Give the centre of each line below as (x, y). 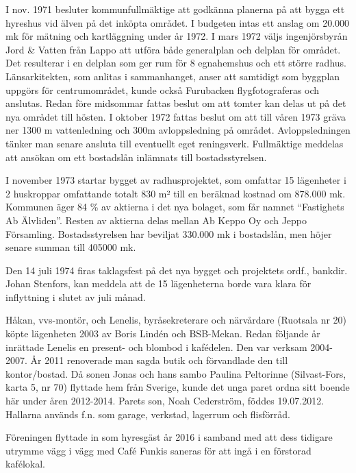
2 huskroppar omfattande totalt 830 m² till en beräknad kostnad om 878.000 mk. (176, 193)
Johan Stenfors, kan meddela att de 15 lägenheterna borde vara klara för (158, 283)
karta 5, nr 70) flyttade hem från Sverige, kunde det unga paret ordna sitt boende (178, 387)
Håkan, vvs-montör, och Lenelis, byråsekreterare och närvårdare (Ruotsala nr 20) (176, 320)
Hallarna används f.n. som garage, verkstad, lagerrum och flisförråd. (148, 414)
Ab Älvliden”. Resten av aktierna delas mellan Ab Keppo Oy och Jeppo (156, 220)
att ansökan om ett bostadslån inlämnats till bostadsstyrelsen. (136, 157)
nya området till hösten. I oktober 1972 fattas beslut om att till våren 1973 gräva (176, 116)
